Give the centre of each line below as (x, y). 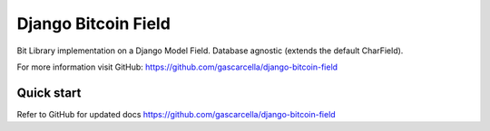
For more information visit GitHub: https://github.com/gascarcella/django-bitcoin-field (177, 67)
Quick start (49, 93)
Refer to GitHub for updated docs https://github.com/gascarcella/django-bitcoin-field (176, 114)
